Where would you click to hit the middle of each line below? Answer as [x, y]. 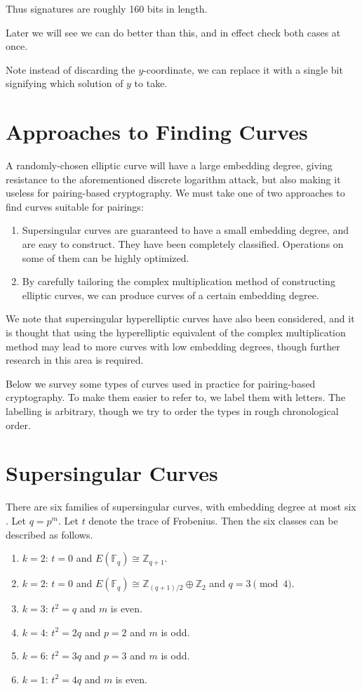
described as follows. [49, 534]
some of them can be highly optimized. [106, 257]
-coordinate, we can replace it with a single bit [243, 69]
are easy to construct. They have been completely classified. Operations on [183, 244]
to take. [151, 83]
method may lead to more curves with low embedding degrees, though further [173, 346]
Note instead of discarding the [71, 69]
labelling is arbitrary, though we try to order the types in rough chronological [172, 411]
